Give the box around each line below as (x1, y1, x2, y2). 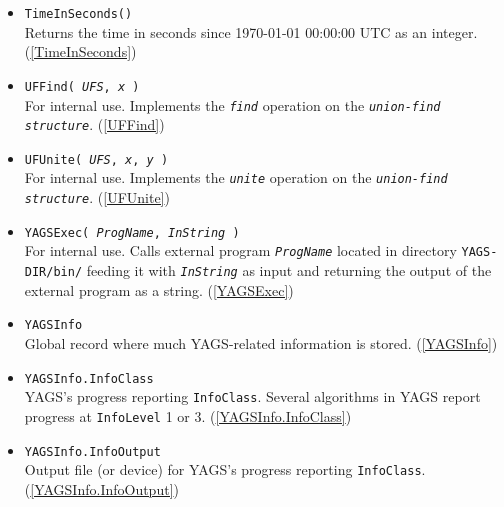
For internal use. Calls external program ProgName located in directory (24, 240, 457, 261)
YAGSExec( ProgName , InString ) (24, 225, 240, 240)
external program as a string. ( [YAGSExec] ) (24, 279, 294, 300)
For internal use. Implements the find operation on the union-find (24, 94, 441, 115)
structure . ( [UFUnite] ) (24, 187, 170, 208)
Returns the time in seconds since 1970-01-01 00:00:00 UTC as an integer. (24, 21, 478, 42)
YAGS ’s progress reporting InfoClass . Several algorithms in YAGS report (24, 386, 481, 407)
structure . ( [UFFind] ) (24, 114, 165, 135)
